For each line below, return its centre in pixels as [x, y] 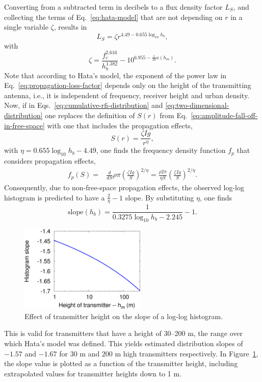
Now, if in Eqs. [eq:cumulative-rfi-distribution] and [84, 105]
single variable [26, 27]
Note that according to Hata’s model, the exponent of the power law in [115, 75]
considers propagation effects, [50, 161]
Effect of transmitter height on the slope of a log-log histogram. [124, 316]
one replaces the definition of [90, 115]
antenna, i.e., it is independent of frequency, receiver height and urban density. [127, 95]
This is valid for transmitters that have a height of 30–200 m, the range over [123, 333]
